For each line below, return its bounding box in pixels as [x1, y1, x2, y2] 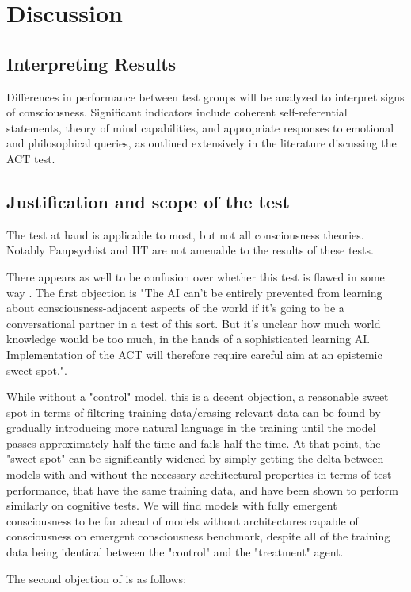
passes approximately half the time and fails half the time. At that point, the [6, 434, 381, 451]
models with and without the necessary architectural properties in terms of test [6, 466, 392, 483]
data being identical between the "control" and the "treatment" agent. [6, 544, 344, 560]
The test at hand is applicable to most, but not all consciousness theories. [6, 226, 364, 243]
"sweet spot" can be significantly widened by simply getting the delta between [6, 450, 384, 467]
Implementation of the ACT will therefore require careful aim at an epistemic [6, 346, 382, 362]
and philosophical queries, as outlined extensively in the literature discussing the [6, 135, 397, 151]
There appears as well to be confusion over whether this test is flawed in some [6, 268, 385, 285]
